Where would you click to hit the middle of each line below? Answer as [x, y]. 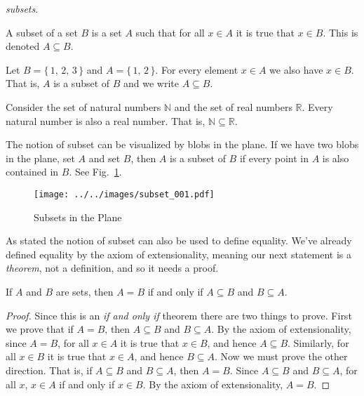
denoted [23, 46]
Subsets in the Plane [78, 217]
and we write [151, 83]
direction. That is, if [49, 370]
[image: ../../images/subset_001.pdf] [124, 194]
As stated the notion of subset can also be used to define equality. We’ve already [179, 240]
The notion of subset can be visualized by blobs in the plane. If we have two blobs [182, 144]
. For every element [197, 69]
